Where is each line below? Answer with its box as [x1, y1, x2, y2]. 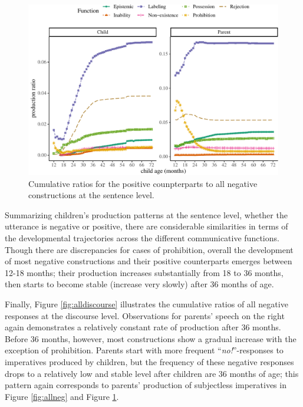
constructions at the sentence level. [28, 189, 154, 201]
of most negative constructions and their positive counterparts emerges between [5, 255, 292, 267]
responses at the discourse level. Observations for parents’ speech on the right [5, 309, 285, 321]
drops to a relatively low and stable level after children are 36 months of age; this [5, 367, 299, 379]
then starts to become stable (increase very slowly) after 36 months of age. [5, 278, 274, 290]
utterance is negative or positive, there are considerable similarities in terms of [5, 220, 288, 232]
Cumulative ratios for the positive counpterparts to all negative [28, 177, 258, 189]
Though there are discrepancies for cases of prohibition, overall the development [5, 243, 294, 255]
